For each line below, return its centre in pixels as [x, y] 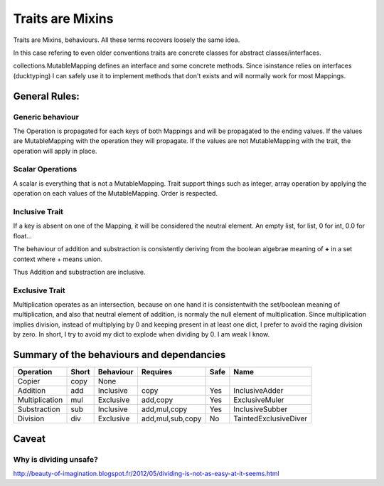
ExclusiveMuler [259, 400]
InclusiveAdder [258, 391]
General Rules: [46, 96]
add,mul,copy [164, 409]
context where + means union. [58, 259]
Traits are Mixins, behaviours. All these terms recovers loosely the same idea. [127, 40]
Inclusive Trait [38, 211]
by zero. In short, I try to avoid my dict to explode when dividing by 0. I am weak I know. [142, 334]
